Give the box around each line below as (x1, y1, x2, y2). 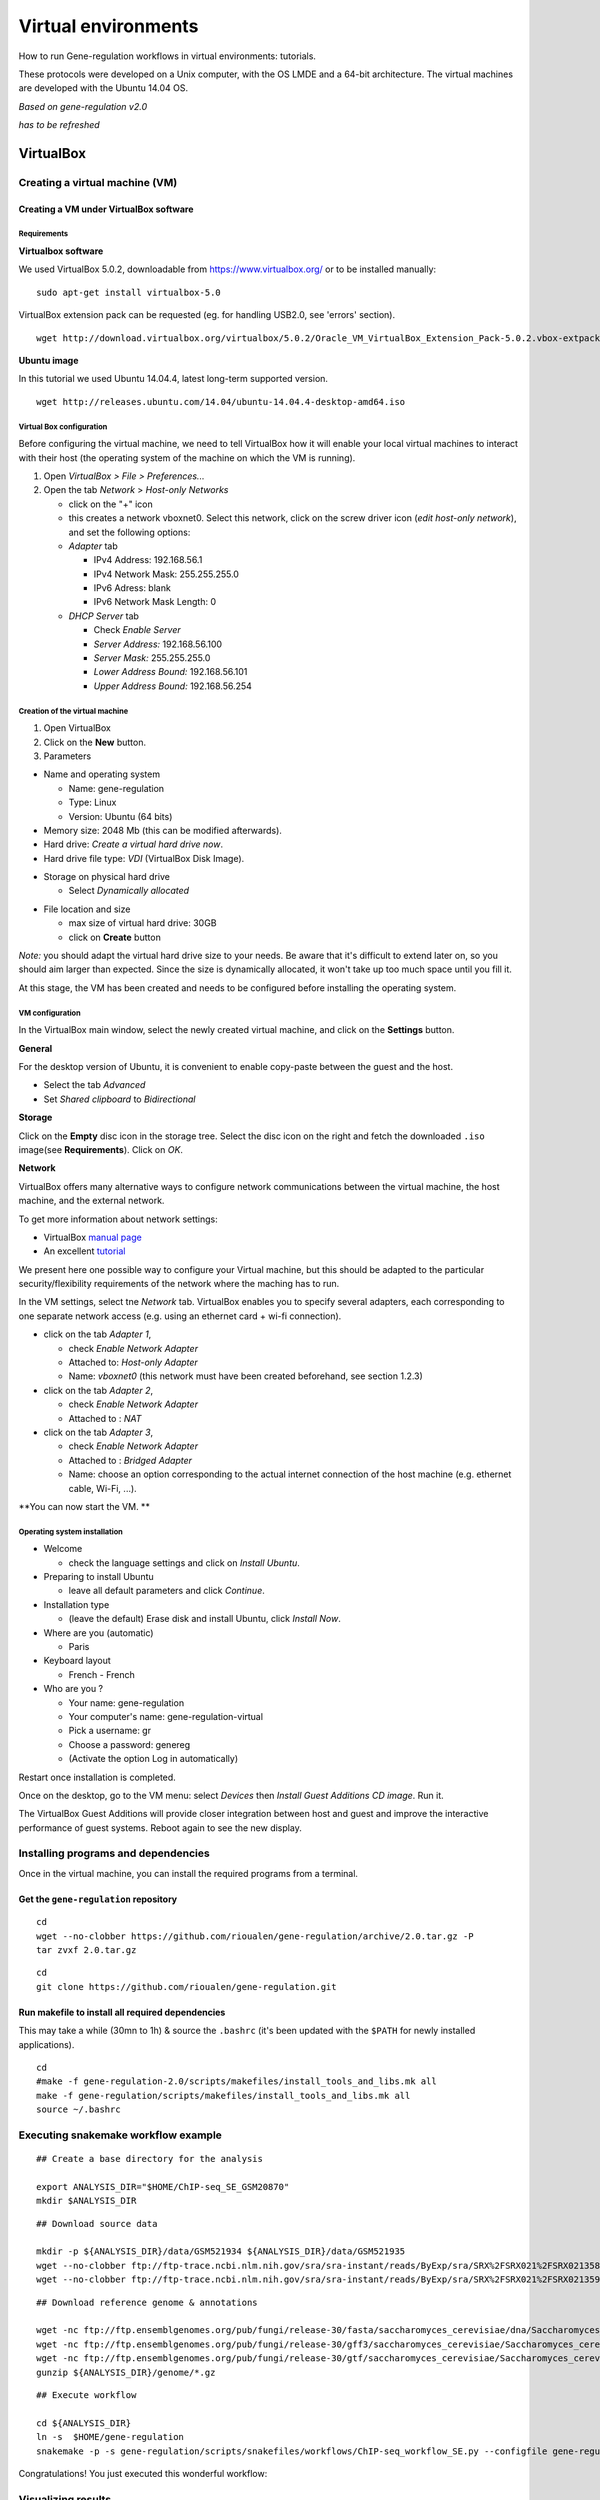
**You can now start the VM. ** (18, 1500, 150, 1512)
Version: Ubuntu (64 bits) (68, 810, 173, 822)
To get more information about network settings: (18, 1213, 219, 1225)
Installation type (43, 1598, 110, 1610)
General (18, 1042, 53, 1054)
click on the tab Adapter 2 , (43, 1384, 154, 1396)
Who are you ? (43, 1683, 104, 1695)
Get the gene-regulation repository (18, 1893, 178, 1905)
